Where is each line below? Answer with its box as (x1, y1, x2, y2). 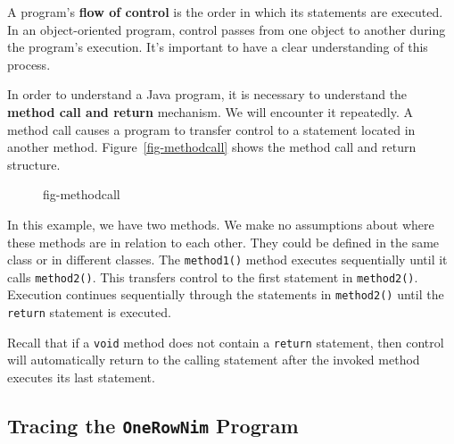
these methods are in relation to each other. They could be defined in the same (7, 232, 440, 251)
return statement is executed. (7, 303, 171, 322)
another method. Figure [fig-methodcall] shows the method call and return (7, 138, 417, 156)
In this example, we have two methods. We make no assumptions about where (7, 214, 434, 233)
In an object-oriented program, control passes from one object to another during (7, 20, 446, 38)
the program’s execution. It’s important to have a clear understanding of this (7, 38, 428, 56)
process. (7, 54, 51, 73)
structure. (7, 155, 61, 173)
